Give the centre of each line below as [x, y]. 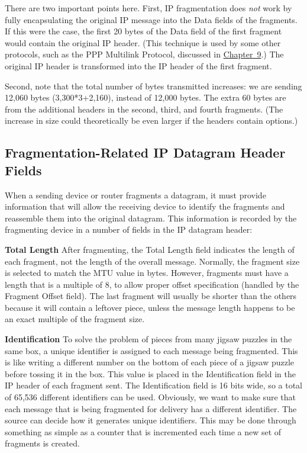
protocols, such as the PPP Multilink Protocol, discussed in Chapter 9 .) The [144, 54]
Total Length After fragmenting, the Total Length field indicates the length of [150, 249]
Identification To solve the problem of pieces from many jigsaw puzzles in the [148, 339]
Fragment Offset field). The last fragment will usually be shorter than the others [151, 296]
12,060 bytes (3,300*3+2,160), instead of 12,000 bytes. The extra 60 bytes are [146, 97]
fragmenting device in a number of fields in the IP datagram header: [129, 229]
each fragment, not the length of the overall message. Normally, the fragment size [152, 261]
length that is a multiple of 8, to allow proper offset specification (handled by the [152, 284]
